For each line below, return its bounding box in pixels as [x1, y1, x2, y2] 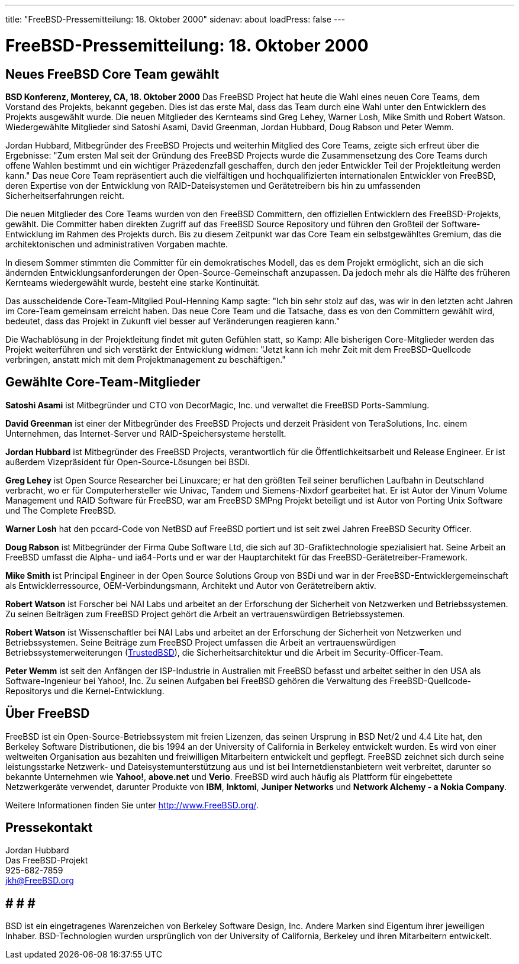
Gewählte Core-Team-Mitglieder [5, 375, 201, 390]
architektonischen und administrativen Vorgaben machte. [5, 238, 228, 249]
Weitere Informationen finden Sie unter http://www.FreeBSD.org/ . [5, 799, 259, 810]
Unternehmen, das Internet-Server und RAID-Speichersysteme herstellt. [5, 428, 286, 439]
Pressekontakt [5, 820, 93, 836]
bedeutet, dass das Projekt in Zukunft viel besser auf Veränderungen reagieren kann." [5, 315, 340, 326]
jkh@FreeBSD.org [5, 875, 74, 886]
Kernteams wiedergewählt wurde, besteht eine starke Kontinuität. [5, 277, 260, 288]
